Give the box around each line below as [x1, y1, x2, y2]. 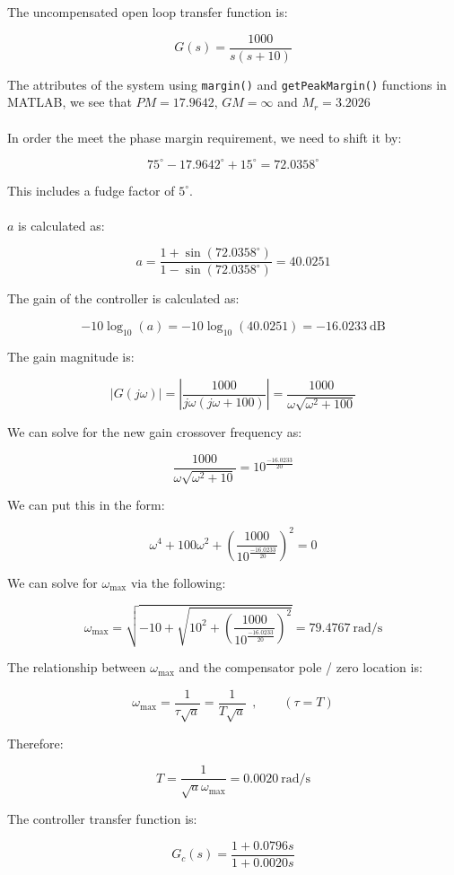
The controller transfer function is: [7, 809, 197, 828]
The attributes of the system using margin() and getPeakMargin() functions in [7, 74, 447, 93]
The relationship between [7, 658, 146, 677]
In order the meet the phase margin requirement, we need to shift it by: [7, 127, 402, 146]
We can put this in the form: [7, 495, 165, 514]
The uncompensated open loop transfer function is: [7, 3, 288, 21]
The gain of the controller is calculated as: [7, 289, 240, 308]
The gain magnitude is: [7, 346, 135, 365]
